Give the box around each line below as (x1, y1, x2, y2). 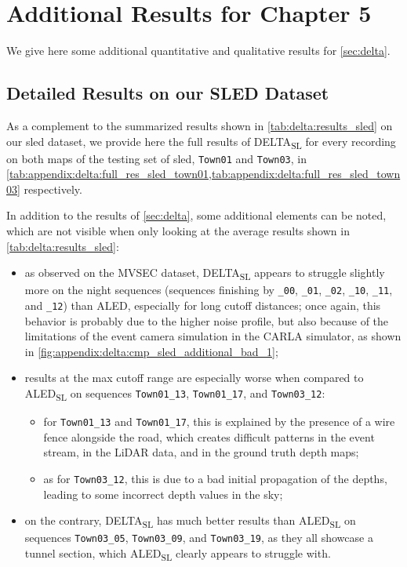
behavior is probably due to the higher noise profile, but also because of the (24, 312, 389, 329)
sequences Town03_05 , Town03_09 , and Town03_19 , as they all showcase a (24, 529, 373, 546)
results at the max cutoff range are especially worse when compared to (24, 369, 364, 386)
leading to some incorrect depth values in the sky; (43, 485, 283, 502)
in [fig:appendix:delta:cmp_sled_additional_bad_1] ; (24, 343, 278, 359)
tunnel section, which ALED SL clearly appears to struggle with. (24, 545, 331, 563)
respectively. (24, 180, 82, 197)
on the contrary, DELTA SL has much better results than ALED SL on (24, 512, 356, 531)
